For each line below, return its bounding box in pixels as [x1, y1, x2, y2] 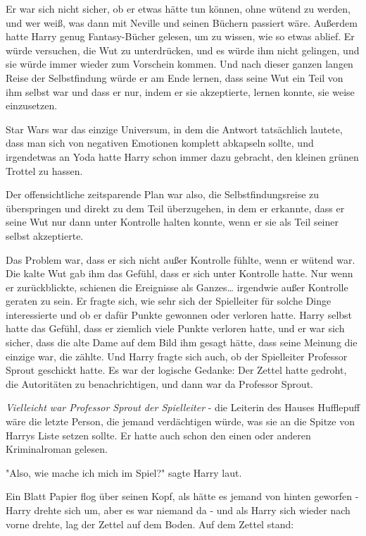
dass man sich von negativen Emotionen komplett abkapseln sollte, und [6, 135, 314, 150]
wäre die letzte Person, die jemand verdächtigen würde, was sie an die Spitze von [6, 414, 355, 429]
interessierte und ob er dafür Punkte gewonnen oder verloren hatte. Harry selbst [6, 307, 353, 322]
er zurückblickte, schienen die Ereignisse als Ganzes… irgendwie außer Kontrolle [6, 279, 348, 294]
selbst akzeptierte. [6, 228, 84, 243]
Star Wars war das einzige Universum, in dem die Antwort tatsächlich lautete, [6, 121, 343, 136]
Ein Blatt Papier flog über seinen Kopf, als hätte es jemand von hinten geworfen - [6, 489, 359, 504]
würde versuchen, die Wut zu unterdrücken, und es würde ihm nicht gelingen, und [6, 42, 360, 57]
